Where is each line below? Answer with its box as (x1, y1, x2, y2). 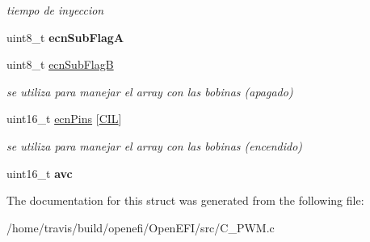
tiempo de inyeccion (6, 2, 104, 18)
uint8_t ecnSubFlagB (6, 56, 114, 73)
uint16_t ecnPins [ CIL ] (6, 110, 122, 127)
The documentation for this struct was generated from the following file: (6, 192, 364, 209)
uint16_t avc (6, 164, 73, 181)
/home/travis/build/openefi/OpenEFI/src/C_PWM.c (6, 219, 275, 236)
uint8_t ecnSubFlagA (6, 28, 124, 45)
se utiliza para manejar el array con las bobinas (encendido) (6, 137, 303, 154)
